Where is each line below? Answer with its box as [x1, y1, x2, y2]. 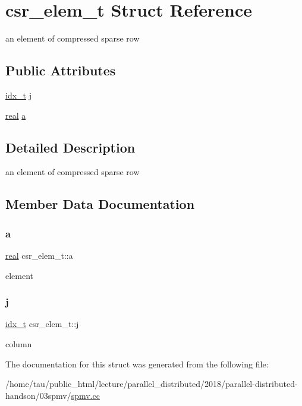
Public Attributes [5, 61, 116, 80]
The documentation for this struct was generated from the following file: [5, 357, 269, 370]
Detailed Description [5, 138, 136, 156]
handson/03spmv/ [5, 389, 71, 401]
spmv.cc [71, 389, 100, 401]
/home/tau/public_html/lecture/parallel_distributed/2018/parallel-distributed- [5, 378, 298, 390]
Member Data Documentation [5, 195, 195, 213]
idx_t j [5, 88, 32, 101]
